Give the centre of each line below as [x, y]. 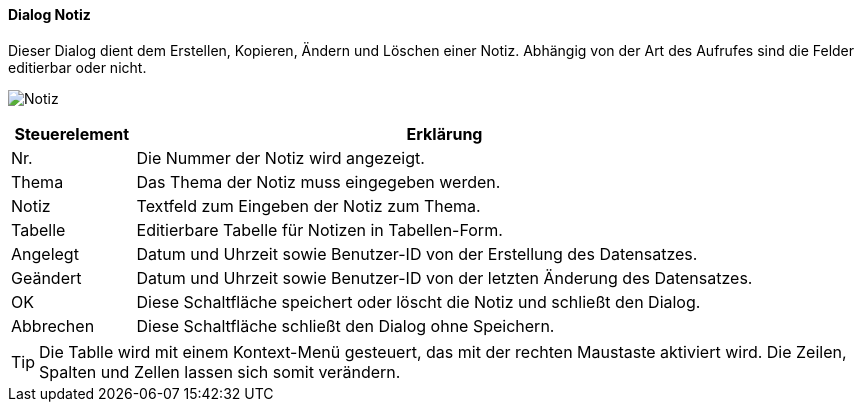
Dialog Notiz [49, 14]
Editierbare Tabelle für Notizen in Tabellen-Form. [319, 229]
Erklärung [444, 133]
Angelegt [45, 253]
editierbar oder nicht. [77, 67]
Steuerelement [72, 133]
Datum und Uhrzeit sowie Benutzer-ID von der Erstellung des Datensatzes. [417, 253]
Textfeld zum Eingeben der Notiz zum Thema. [308, 205]
